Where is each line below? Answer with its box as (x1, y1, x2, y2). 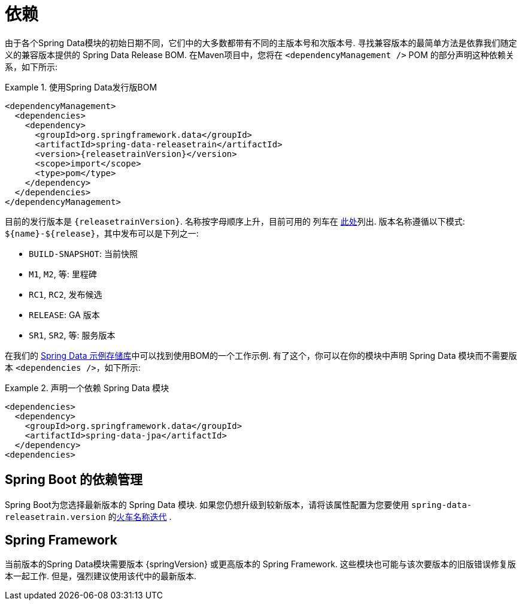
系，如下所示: (5, 61, 58, 72)
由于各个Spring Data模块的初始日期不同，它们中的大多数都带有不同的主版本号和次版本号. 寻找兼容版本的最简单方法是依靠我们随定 (5, 37, 517, 48)
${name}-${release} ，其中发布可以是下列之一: (5, 228, 199, 238)
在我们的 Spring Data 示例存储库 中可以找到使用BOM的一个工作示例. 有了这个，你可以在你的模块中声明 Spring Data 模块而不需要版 (5, 350, 517, 361)
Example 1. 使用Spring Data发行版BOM (5, 81, 157, 92)
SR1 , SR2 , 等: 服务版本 (29, 329, 116, 340)
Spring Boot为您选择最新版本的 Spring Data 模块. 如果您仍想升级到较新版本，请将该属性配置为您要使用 (5, 499, 409, 510)
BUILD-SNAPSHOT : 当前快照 (29, 248, 138, 259)
